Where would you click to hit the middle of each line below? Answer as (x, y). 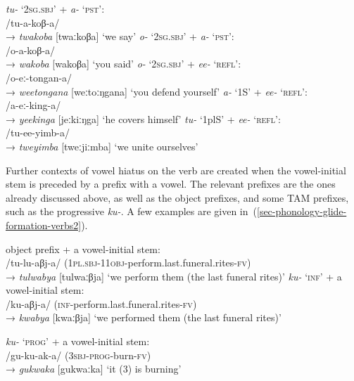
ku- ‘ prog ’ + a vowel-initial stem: (78, 341)
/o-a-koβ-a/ (31, 50)
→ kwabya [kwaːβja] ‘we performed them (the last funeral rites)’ (144, 317)
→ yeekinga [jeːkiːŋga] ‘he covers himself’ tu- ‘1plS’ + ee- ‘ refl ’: (143, 118)
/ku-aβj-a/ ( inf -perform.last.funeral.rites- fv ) (101, 303)
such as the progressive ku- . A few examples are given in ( (131, 211)
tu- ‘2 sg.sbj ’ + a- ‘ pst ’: (55, 8)
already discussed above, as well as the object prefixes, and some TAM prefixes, (177, 197)
